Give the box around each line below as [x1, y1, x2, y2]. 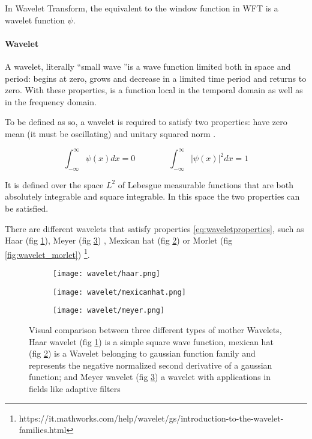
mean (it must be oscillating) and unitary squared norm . [5, 127, 216, 140]
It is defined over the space [5, 178, 104, 191]
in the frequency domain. [5, 95, 97, 108]
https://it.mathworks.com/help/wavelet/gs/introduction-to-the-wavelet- [19, 411, 284, 424]
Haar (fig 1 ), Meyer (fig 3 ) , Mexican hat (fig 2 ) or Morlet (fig [5, 234, 233, 247]
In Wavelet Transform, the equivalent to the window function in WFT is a [5, 2, 278, 14]
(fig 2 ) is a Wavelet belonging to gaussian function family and [29, 347, 256, 360]
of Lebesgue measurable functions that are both [118, 178, 294, 191]
